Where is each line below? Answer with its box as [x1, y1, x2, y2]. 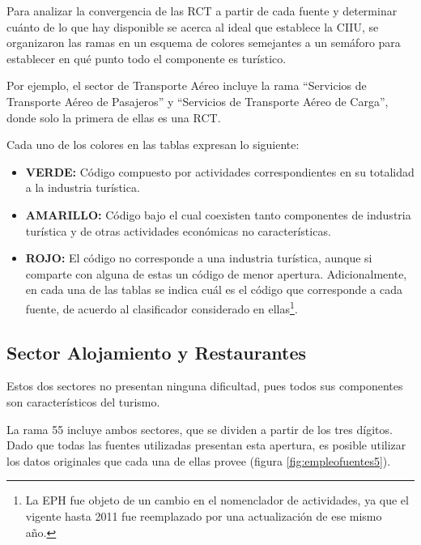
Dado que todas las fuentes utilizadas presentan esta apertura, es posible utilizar [6, 436, 406, 453]
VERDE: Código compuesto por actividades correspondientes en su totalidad [25, 163, 415, 180]
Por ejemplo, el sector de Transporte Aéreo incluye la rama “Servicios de [6, 77, 367, 94]
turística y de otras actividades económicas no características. [25, 222, 331, 239]
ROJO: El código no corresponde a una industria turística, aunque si [25, 249, 372, 266]
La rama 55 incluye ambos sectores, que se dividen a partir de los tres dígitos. [6, 420, 393, 437]
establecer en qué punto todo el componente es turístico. [6, 49, 287, 66]
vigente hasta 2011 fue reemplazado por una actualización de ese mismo [25, 507, 382, 524]
